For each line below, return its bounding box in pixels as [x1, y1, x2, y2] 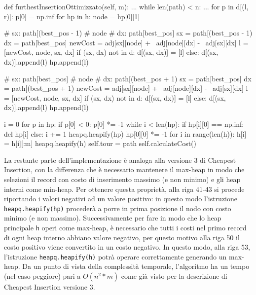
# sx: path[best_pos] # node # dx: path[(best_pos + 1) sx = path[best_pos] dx [4, 73, 252, 83]
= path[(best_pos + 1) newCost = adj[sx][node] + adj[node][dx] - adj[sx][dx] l [4, 83, 248, 93]
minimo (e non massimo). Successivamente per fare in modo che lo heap [4, 213, 221, 223]
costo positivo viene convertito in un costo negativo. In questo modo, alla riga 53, [4, 242, 250, 252]
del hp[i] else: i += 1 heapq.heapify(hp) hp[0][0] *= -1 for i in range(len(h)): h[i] [4, 128, 247, 139]
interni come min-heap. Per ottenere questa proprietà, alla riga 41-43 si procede [4, 184, 245, 194]
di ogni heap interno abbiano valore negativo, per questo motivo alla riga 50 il [4, 232, 240, 242]
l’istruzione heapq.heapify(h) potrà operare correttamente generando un [4, 251, 227, 261]
